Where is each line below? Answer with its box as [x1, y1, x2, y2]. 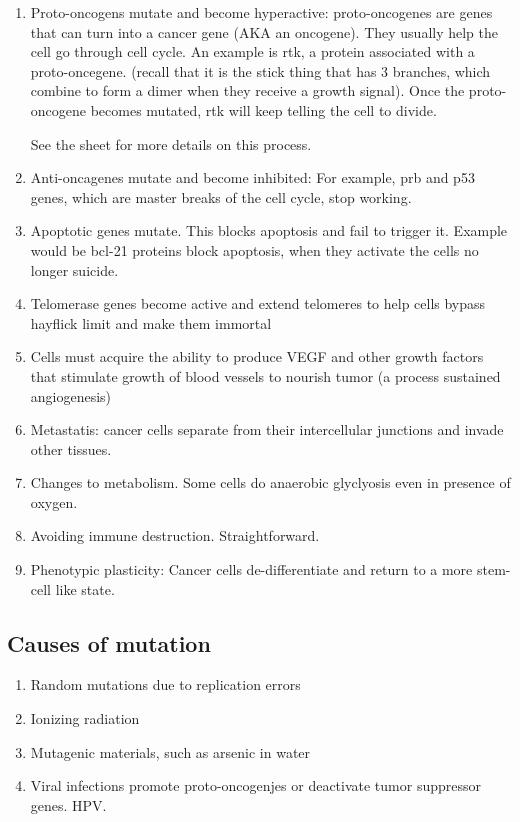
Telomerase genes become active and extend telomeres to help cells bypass [30, 293, 486, 314]
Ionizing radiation [30, 708, 140, 729]
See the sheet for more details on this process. [30, 133, 312, 154]
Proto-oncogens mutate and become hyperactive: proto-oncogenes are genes [30, 2, 493, 22]
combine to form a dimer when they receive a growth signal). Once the [30, 80, 465, 101]
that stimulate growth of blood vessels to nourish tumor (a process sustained [30, 365, 501, 386]
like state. [55, 578, 115, 599]
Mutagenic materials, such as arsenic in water [30, 741, 311, 762]
